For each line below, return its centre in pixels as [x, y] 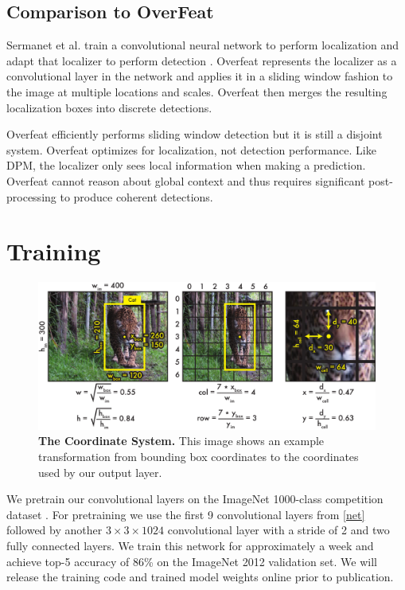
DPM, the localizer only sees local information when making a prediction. [186, 165]
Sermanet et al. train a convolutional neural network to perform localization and [202, 45]
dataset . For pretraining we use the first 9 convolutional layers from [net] [186, 514]
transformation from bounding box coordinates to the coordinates [199, 456]
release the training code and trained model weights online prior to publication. [200, 577]
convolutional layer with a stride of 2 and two [278, 530]
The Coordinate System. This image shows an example [181, 441]
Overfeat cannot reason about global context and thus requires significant [186, 180]
